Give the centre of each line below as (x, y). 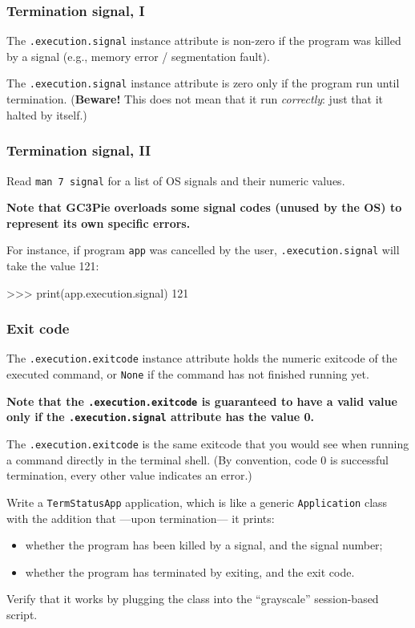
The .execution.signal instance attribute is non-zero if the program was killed (204, 41)
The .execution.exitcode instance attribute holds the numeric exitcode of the (202, 358)
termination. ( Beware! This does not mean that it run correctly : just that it (195, 99)
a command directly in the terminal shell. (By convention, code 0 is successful (198, 459)
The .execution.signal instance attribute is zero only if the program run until (203, 83)
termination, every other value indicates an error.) (129, 475)
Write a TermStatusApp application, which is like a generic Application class (197, 502)
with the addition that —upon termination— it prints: (141, 518)
